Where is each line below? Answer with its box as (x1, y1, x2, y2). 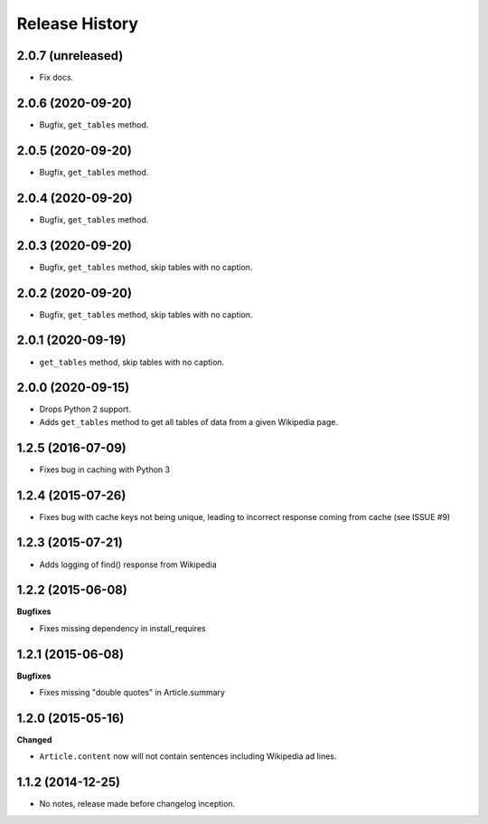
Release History (16, 14, 139, 33)
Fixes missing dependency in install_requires (39, 622, 207, 633)
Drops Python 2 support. (39, 403, 131, 415)
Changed (16, 734, 52, 745)
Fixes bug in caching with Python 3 (39, 464, 171, 475)
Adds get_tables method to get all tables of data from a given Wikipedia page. (39, 416, 339, 427)
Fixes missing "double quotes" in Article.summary (39, 687, 226, 698)
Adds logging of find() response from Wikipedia (39, 559, 217, 570)
